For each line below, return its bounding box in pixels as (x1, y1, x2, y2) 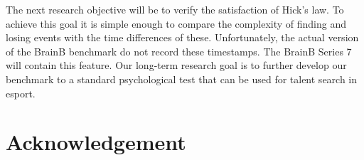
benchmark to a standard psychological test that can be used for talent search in (6, 71, 358, 86)
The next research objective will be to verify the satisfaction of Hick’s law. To (6, 2, 344, 16)
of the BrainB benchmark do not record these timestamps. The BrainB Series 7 (6, 43, 352, 58)
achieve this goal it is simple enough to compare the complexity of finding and (6, 16, 346, 31)
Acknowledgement (6, 127, 186, 156)
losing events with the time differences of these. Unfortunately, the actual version (6, 30, 359, 45)
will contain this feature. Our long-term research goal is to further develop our (6, 58, 347, 73)
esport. (6, 85, 36, 100)
